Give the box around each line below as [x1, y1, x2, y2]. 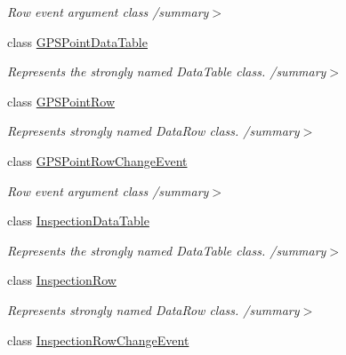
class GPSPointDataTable [7, 32, 148, 51]
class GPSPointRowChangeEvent [7, 151, 188, 170]
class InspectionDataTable [7, 211, 149, 230]
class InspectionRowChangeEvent [7, 330, 189, 349]
